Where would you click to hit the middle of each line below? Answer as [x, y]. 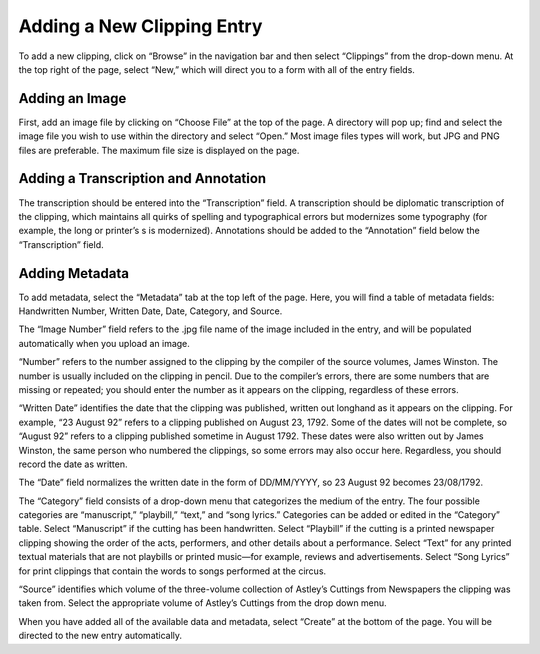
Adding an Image [72, 98]
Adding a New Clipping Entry [140, 26]
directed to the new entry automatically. [100, 636]
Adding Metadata [74, 273]
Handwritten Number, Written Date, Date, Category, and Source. [150, 311]
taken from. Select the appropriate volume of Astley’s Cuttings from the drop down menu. [202, 603]
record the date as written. [73, 464]
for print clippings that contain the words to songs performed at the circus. [172, 571]
